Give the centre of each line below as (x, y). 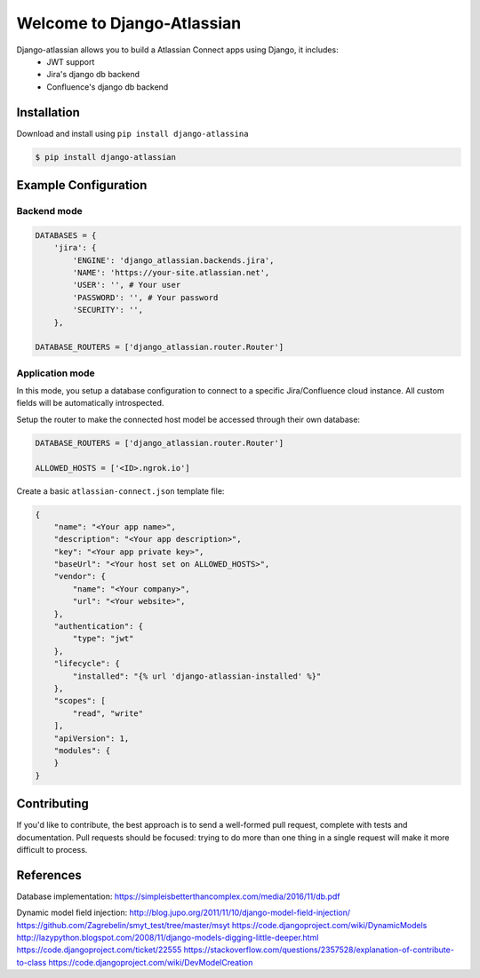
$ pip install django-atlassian (106, 157)
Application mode (56, 373)
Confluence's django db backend (108, 87)
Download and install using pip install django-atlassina (132, 133)
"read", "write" (108, 713)
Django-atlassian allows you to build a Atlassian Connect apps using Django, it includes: (177, 50)
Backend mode (50, 211)
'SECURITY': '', (108, 310)
